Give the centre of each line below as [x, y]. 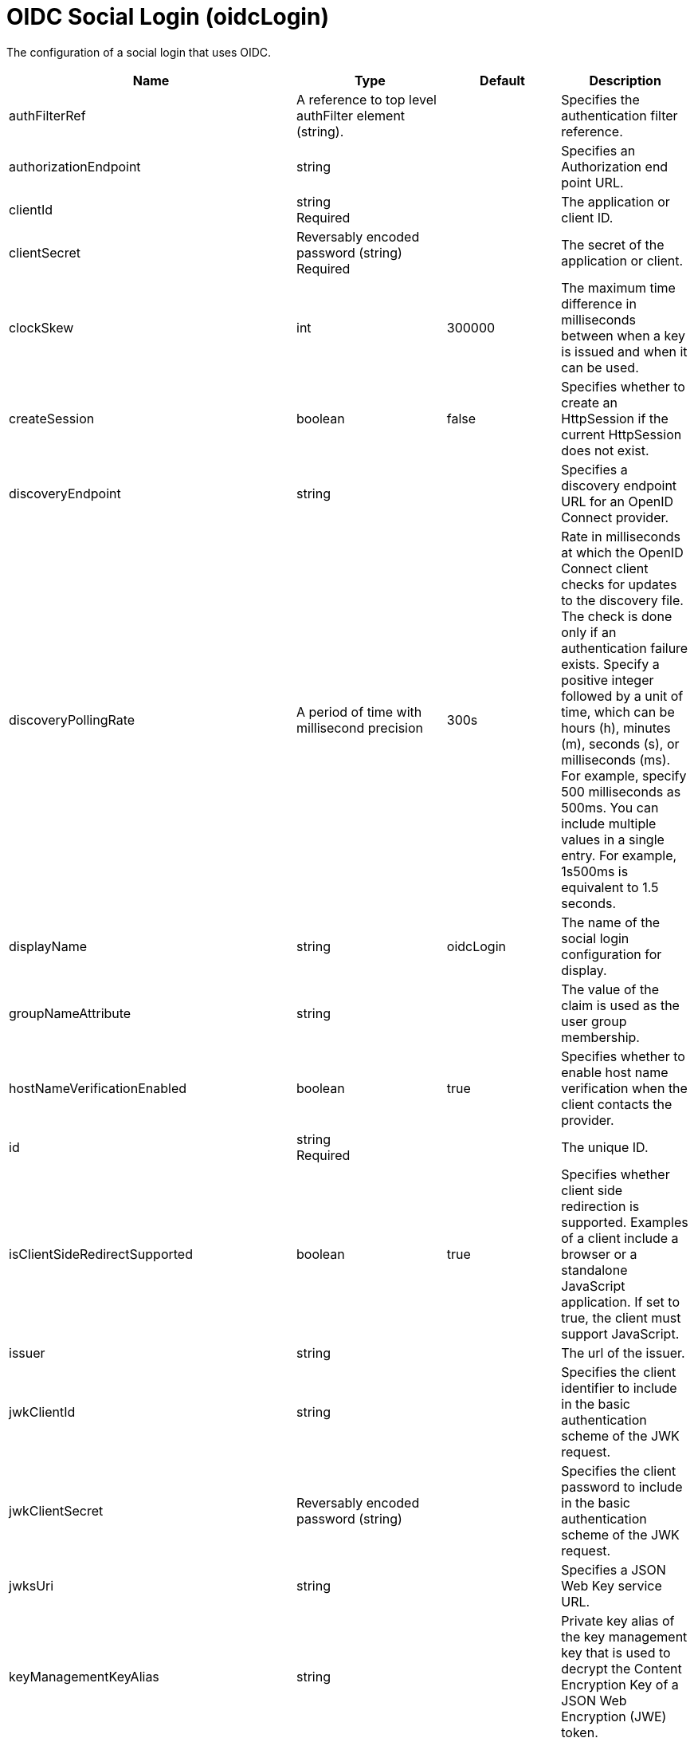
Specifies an [598, 150]
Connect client [605, 568]
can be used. [600, 367]
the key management [624, 1636]
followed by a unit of [622, 696]
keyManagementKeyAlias [84, 1676]
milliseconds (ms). [616, 759]
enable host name [615, 1072]
